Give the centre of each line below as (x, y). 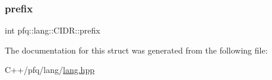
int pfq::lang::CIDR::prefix (53, 30)
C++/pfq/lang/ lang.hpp (50, 70)
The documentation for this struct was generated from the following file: (136, 50)
